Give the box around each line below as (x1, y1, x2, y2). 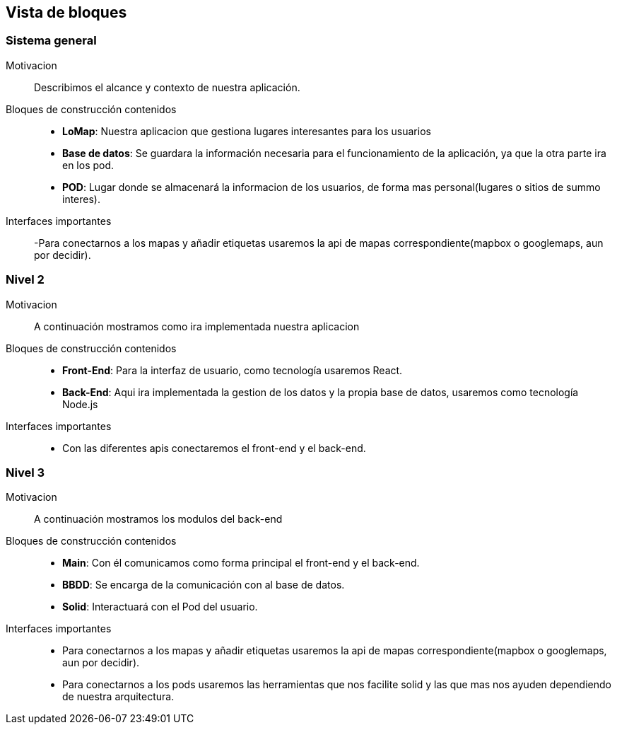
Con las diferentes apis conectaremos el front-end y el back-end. (62, 441, 366, 454)
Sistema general (6, 33, 97, 48)
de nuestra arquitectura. (62, 690, 175, 703)
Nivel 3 (6, 465, 45, 480)
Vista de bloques (6, 4, 127, 21)
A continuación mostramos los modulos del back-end (34, 513, 283, 526)
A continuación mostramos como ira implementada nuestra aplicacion (34, 320, 360, 332)
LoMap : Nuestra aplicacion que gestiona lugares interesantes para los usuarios (62, 124, 431, 137)
